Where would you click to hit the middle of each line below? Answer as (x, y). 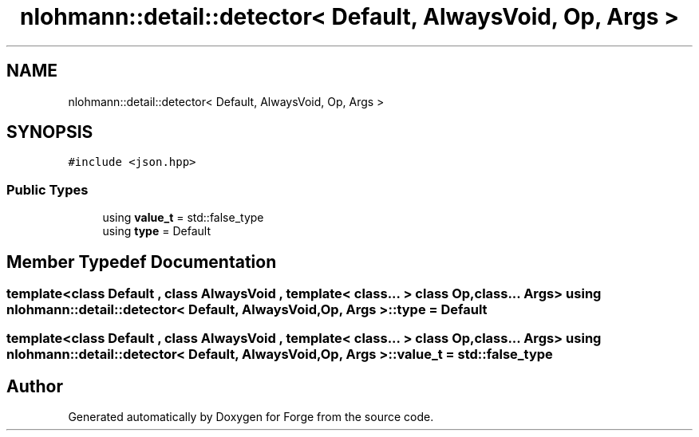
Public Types (47, 189)
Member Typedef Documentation (142, 262)
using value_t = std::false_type (183, 218)
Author (35, 386)
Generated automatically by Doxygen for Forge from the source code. (251, 417)
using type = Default (156, 231)
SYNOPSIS (50, 132)
